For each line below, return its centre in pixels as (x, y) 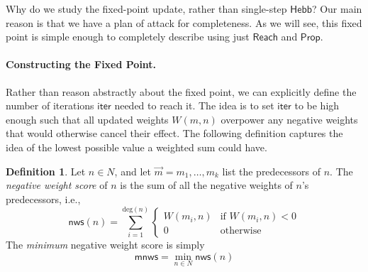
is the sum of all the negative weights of (206, 185)
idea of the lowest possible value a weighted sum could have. (136, 147)
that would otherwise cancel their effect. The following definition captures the (174, 133)
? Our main (337, 9)
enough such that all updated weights (87, 119)
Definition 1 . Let (46, 171)
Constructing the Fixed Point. (81, 64)
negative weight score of (57, 185)
